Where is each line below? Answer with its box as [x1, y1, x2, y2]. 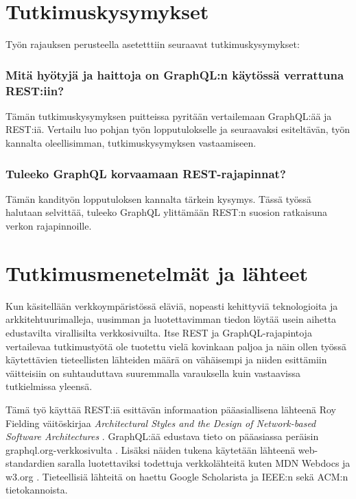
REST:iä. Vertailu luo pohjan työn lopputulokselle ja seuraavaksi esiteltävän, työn [5, 122, 351, 136]
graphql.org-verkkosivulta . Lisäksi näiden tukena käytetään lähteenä [5, 442, 296, 457]
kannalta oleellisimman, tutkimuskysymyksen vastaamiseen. [5, 136, 257, 150]
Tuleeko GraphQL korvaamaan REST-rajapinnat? [5, 165, 286, 182]
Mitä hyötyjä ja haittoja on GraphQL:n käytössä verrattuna [5, 66, 344, 83]
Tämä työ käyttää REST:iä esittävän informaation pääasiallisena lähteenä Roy [5, 402, 337, 416]
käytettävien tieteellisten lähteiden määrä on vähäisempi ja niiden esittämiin [5, 352, 327, 367]
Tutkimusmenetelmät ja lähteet [5, 258, 309, 287]
